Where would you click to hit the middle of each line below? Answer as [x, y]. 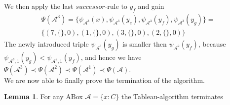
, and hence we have [111, 57]
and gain [151, 6]
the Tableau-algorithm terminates [172, 96]
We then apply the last [39, 6]
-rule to [116, 6]
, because [212, 43]
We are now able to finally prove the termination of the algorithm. [104, 80]
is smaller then [145, 43]
